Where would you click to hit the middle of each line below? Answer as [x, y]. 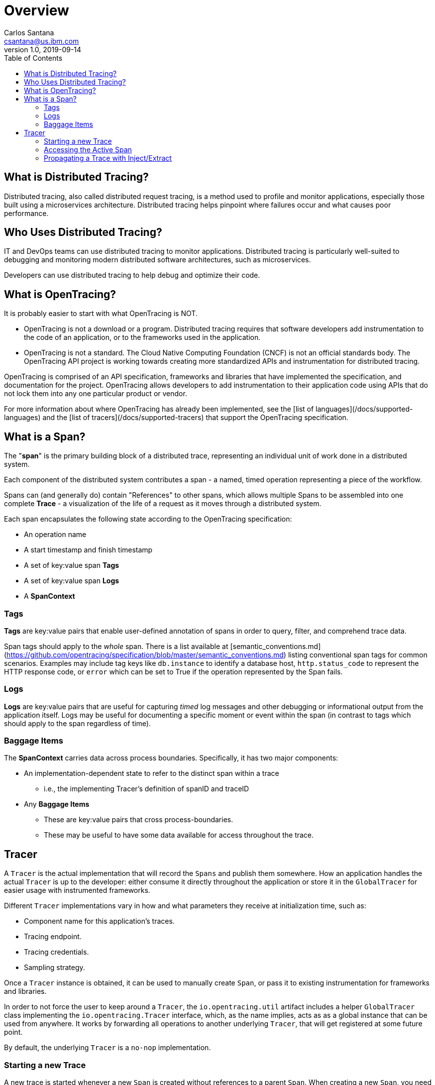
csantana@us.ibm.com [42, 41]
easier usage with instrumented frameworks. [77, 890]
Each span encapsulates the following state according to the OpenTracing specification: [148, 519]
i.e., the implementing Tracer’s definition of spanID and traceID [147, 789]
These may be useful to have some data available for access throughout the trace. [179, 835]
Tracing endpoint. [53, 937]
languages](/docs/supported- [364, 409]
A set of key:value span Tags [72, 565]
